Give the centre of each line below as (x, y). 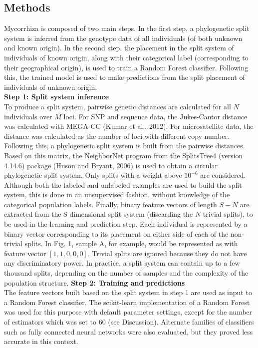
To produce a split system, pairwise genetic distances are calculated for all (118, 106)
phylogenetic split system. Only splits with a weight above (93, 175)
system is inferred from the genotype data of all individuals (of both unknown (123, 38)
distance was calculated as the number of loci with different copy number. (117, 136)
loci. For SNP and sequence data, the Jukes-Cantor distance (155, 116)
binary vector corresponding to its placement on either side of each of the (116, 233)
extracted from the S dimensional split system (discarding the (99, 214)
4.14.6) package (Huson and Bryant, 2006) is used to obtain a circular (111, 165)
